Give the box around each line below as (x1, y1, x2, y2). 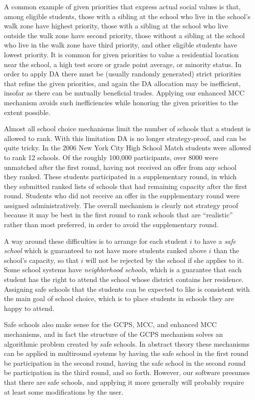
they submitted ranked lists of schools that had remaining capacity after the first (4, 181, 247, 191)
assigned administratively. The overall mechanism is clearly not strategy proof (4, 200, 238, 210)
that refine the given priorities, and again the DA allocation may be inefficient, (4, 78, 241, 88)
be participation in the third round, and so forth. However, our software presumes (4, 367, 250, 377)
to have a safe (194, 235, 236, 246)
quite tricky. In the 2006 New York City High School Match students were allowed (4, 142, 251, 153)
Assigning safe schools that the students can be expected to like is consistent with (4, 283, 250, 294)
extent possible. (4, 107, 51, 117)
